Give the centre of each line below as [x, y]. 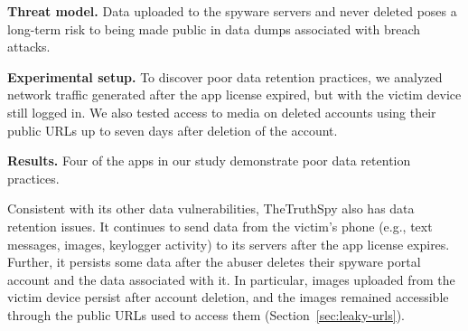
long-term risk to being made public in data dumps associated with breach [214, 28]
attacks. [29, 47]
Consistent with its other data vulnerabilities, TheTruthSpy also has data [211, 208]
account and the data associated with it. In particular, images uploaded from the [231, 279]
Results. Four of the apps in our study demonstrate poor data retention [209, 161]
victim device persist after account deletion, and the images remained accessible [228, 297]
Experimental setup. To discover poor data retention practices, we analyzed [225, 76]
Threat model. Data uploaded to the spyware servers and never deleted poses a [232, 11]
